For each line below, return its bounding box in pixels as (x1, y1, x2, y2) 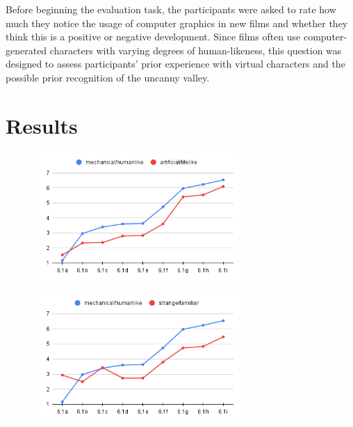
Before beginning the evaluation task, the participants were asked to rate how (6, 2, 336, 16)
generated (6, 42, 47, 57)
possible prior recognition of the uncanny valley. (6, 70, 210, 84)
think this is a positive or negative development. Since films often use (6, 29, 301, 44)
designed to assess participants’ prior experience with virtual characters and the (6, 56, 345, 71)
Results (6, 111, 78, 139)
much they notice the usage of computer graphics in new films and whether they (6, 15, 348, 30)
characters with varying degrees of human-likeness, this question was (49, 42, 342, 57)
